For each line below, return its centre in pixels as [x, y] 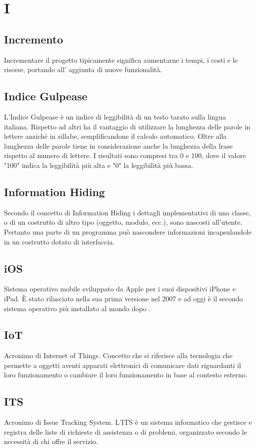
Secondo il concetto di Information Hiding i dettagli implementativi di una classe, [127, 212]
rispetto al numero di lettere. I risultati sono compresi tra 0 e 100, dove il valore [125, 155]
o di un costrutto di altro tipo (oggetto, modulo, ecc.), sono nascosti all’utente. [123, 222]
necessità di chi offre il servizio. [51, 441]
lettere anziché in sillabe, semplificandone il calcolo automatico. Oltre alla [115, 136]
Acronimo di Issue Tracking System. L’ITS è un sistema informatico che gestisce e [128, 422]
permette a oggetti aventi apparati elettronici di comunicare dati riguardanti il [123, 365]
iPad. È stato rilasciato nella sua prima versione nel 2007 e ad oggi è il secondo [124, 298]
